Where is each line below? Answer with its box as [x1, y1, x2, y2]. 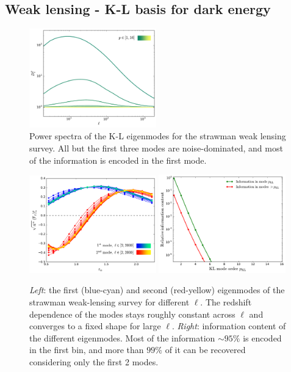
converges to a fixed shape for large [29, 319, 161, 332]
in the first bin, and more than [29, 343, 144, 356]
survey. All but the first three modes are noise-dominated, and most [29, 142, 283, 155]
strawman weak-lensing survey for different [29, 295, 190, 308]
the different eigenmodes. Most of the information [29, 331, 215, 344]
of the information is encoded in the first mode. [29, 153, 207, 166]
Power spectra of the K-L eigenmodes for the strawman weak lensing [29, 129, 286, 142]
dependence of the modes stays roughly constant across [29, 307, 235, 320]
